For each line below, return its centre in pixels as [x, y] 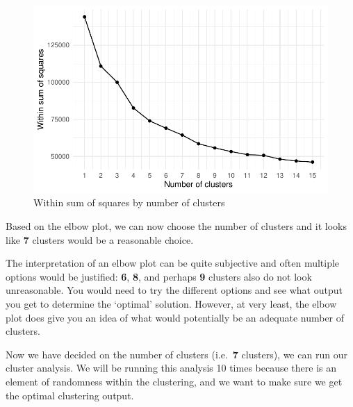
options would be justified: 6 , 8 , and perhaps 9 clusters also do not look [159, 276]
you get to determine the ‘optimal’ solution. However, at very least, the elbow [171, 303]
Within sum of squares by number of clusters [129, 202]
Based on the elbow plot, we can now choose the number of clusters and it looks [176, 226]
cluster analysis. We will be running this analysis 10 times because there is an [171, 368]
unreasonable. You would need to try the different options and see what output [174, 290]
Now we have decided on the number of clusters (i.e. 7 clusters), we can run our [176, 354]
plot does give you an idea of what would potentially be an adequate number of [175, 317]
